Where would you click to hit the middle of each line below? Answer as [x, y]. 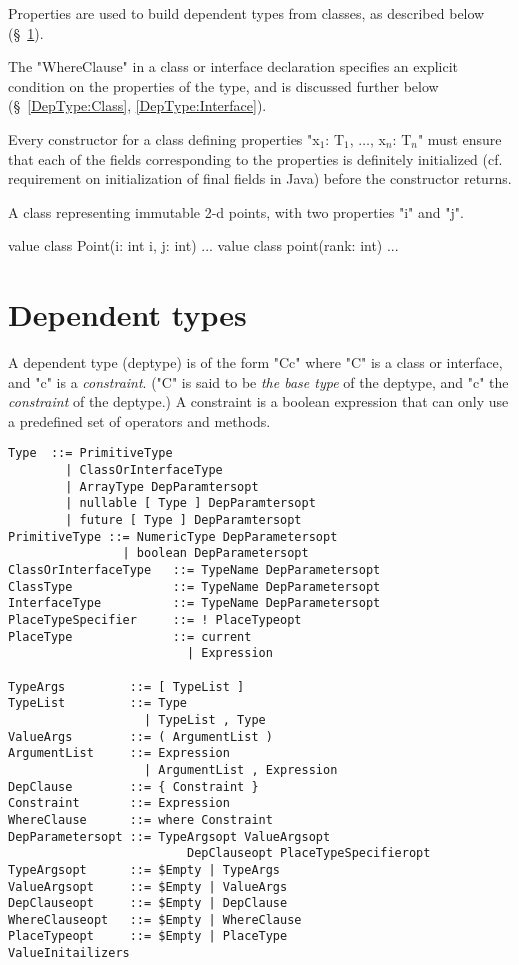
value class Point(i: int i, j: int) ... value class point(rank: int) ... [203, 245]
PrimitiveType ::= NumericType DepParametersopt [173, 536]
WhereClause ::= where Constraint [140, 819]
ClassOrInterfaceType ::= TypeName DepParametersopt [194, 570]
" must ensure [459, 138]
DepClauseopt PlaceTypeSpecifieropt [308, 853]
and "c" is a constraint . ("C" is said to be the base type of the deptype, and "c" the [258, 381]
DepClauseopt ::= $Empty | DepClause [148, 903]
